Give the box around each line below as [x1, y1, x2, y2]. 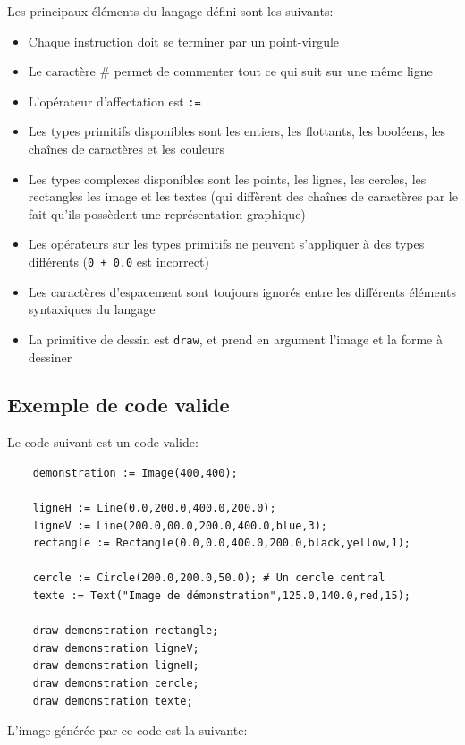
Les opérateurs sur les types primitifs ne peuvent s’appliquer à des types [28, 234, 425, 253]
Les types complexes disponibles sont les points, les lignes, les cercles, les [28, 169, 427, 188]
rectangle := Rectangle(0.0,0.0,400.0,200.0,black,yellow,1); [32, 537, 411, 550]
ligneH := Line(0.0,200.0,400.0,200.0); [32, 502, 276, 515]
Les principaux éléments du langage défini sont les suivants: [7, 2, 334, 20]
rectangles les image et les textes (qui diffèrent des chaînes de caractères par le [28, 187, 458, 206]
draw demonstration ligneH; [32, 659, 199, 673]
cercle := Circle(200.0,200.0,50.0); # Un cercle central [32, 571, 385, 585]
